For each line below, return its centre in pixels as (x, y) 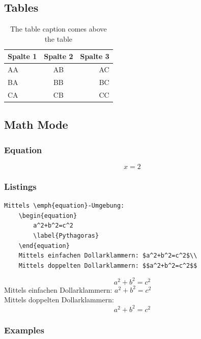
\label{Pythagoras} (66, 236)
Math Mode (36, 124)
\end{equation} (44, 246)
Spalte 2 (59, 56)
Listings (20, 186)
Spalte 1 (22, 56)
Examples (24, 330)
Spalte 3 (95, 56)
